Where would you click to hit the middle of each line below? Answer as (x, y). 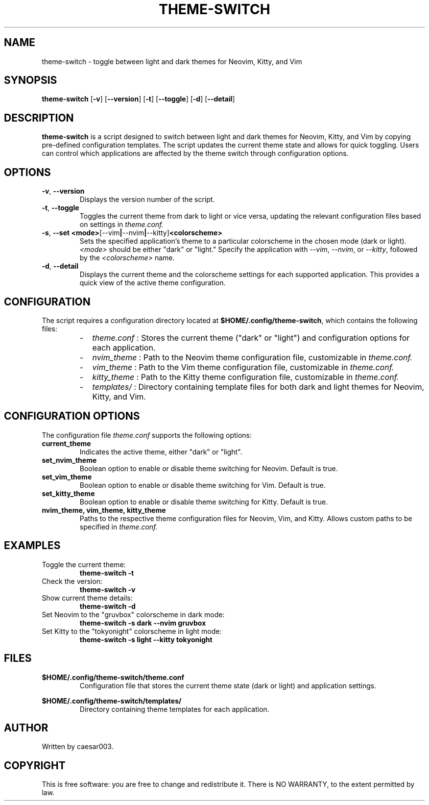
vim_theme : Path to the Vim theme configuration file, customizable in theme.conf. (243, 367)
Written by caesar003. (78, 747)
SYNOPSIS (31, 80)
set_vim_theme (67, 477)
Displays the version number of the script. (147, 200)
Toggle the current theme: (84, 564)
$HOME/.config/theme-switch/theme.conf (113, 677)
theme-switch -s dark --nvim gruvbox (143, 623)
